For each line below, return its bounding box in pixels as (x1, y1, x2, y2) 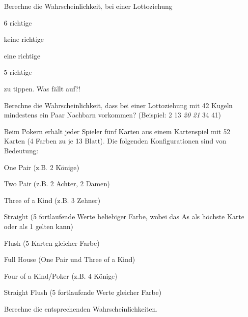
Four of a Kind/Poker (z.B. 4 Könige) (4, 270, 117, 281)
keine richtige (4, 34, 44, 44)
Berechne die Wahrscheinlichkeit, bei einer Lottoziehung (4, 1, 172, 11)
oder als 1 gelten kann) (4, 221, 73, 231)
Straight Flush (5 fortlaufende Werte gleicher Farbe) (4, 287, 162, 297)
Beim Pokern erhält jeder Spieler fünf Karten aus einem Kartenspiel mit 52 (4, 126, 230, 136)
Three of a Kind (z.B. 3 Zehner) (4, 195, 101, 205)
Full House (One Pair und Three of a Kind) (4, 254, 135, 264)
